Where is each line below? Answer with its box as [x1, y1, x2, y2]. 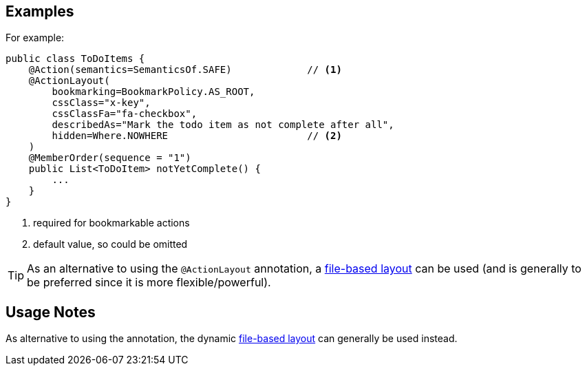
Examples [6, 3, 74, 20]
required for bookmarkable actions [33, 217, 190, 229]
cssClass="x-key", [52, 97, 151, 109]
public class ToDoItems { [6, 53, 145, 65]
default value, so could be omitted [33, 238, 188, 251]
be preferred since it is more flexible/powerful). [27, 275, 271, 290]
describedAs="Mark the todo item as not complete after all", [52, 119, 394, 131]
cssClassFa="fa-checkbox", [52, 108, 198, 120]
